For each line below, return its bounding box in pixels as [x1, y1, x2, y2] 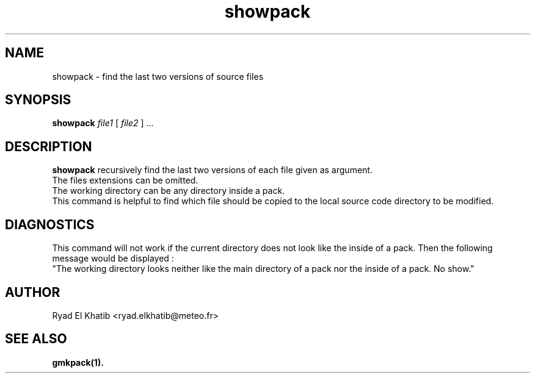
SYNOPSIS [5, 92, 71, 108]
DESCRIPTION [5, 138, 92, 154]
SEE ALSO [5, 331, 67, 347]
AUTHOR [5, 284, 60, 300]
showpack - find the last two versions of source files [52, 71, 264, 82]
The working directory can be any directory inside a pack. [52, 185, 285, 196]
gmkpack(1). [52, 357, 104, 368]
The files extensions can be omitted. [52, 175, 198, 186]
